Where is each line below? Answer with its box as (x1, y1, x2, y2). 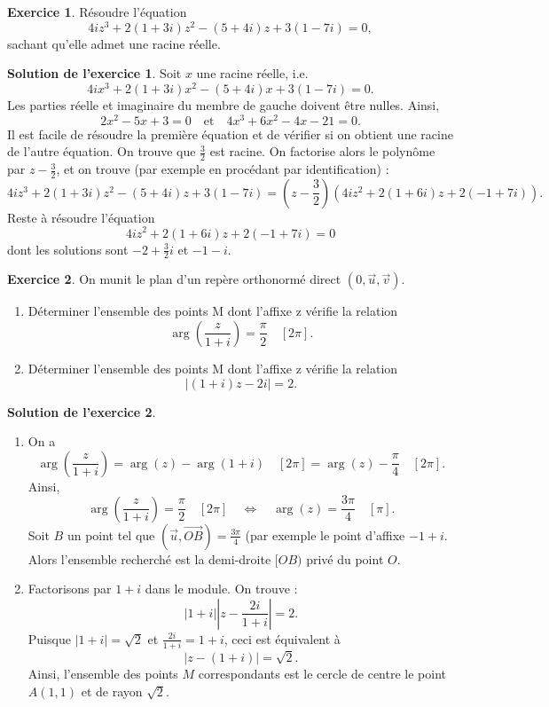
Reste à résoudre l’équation (7, 208, 155, 226)
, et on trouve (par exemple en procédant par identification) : (56, 160, 389, 178)
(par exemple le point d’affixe (245, 525, 405, 544)
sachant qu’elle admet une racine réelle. (7, 34, 221, 52)
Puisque (27, 629, 71, 648)
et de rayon (81, 682, 143, 701)
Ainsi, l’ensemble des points (27, 664, 178, 683)
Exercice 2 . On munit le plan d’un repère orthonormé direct (7, 270, 341, 288)
